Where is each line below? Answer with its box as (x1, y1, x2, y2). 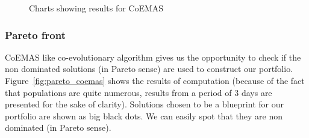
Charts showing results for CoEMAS (29, 2, 164, 14)
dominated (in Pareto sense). (5, 121, 111, 134)
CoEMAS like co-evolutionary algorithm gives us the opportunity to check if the (5, 50, 301, 63)
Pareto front (5, 27, 66, 42)
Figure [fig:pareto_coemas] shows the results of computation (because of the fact (5, 74, 305, 86)
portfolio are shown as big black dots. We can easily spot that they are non (5, 109, 282, 122)
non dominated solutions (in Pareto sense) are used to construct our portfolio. (5, 62, 293, 75)
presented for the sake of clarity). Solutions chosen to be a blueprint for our (5, 98, 284, 110)
